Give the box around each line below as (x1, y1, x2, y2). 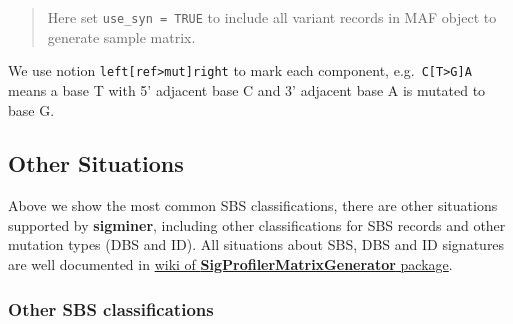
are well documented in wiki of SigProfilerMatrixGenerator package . (8, 254, 453, 275)
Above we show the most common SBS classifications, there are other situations (8, 195, 498, 216)
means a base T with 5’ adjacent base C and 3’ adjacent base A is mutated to (8, 79, 486, 100)
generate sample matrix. (47, 26, 196, 47)
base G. (8, 99, 55, 120)
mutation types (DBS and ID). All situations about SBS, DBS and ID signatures (8, 234, 505, 255)
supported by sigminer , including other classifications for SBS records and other (8, 214, 506, 235)
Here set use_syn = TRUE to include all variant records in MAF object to (47, 7, 497, 27)
